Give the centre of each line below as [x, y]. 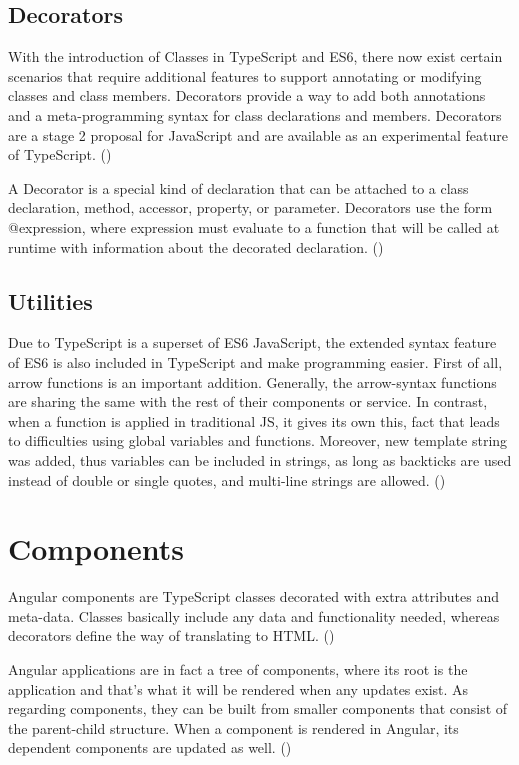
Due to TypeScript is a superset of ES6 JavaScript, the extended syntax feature [252, 342]
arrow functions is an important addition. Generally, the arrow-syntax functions [252, 381]
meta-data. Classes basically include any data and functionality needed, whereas [254, 615]
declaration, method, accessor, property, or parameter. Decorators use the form [250, 207]
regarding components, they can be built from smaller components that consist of [258, 708]
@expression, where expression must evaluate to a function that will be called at [254, 226]
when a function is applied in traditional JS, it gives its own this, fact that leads [254, 420]
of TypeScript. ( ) [60, 154]
